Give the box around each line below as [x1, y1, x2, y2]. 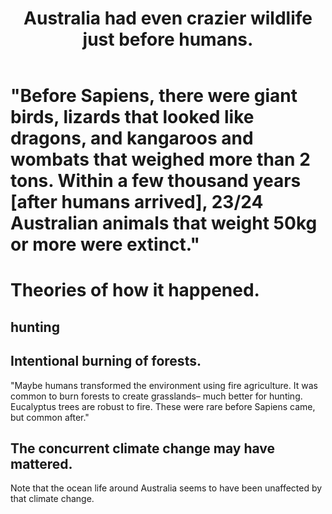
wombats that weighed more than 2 [10, 148, 311, 171]
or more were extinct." [10, 233, 200, 256]
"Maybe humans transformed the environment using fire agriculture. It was [10, 379, 318, 391]
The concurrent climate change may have [10, 440, 276, 457]
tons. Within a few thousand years [10, 170, 302, 192]
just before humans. [82, 28, 254, 51]
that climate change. [10, 493, 95, 505]
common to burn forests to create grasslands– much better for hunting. [10, 390, 303, 402]
